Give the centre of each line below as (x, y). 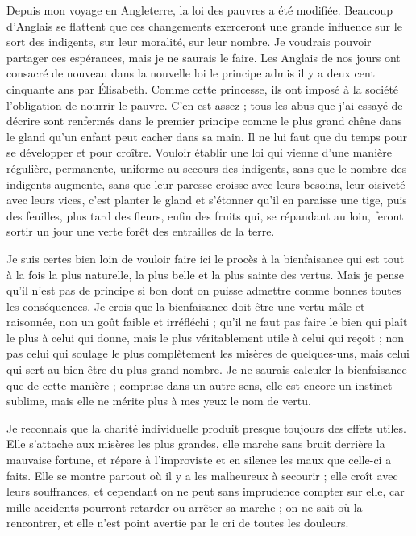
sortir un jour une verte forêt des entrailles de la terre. (141, 231)
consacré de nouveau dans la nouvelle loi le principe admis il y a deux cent (191, 73)
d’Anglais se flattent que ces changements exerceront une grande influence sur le (204, 25)
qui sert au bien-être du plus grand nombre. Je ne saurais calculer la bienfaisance (207, 369)
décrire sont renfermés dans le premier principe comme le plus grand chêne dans (204, 121)
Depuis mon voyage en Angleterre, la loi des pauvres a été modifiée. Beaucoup (200, 10)
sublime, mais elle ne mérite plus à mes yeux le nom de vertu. (159, 401)
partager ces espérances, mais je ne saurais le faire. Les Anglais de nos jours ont (204, 57)
